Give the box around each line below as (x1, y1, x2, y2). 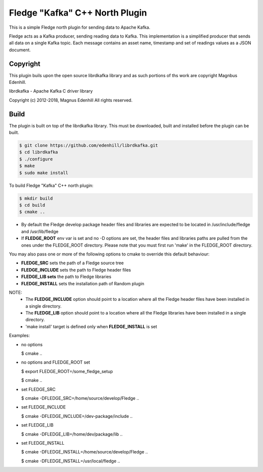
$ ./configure (19, 156, 53, 162)
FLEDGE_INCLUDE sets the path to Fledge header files (21, 267, 131, 273)
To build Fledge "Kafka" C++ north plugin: (9, 182, 94, 188)
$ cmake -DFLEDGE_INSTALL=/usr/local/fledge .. (21, 458, 120, 464)
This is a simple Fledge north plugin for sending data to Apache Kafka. (9, 24, 150, 30)
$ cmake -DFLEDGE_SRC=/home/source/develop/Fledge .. (21, 395, 139, 401)
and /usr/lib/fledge (21, 228, 58, 234)
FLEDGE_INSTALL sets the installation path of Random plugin (21, 280, 145, 286)
